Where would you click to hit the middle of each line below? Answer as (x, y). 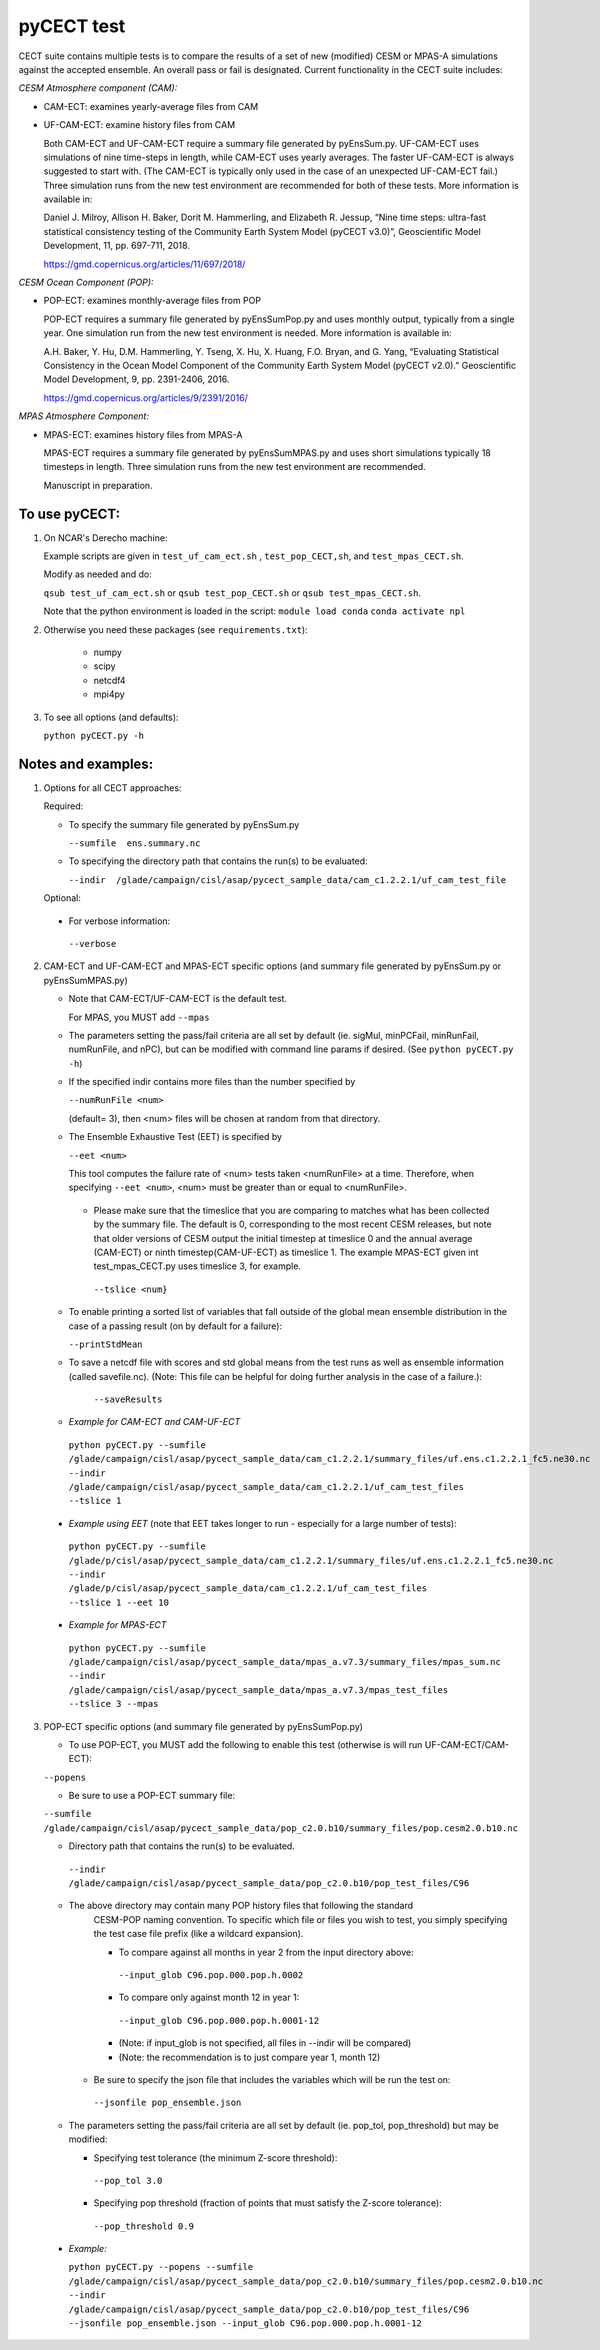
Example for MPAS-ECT (117, 1625)
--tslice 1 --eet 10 (119, 1602)
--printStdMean (106, 1344)
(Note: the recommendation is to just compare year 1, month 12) (249, 2057)
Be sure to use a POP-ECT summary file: (151, 1796)
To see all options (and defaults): (111, 717)
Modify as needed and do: (97, 574)
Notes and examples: (86, 763)
